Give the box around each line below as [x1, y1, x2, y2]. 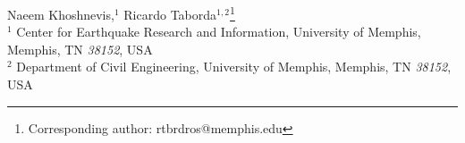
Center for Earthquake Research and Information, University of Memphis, [16, 22, 421, 41]
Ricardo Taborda [123, 4, 217, 23]
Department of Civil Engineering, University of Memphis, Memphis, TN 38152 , [16, 57, 452, 76]
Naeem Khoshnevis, [7, 4, 114, 23]
